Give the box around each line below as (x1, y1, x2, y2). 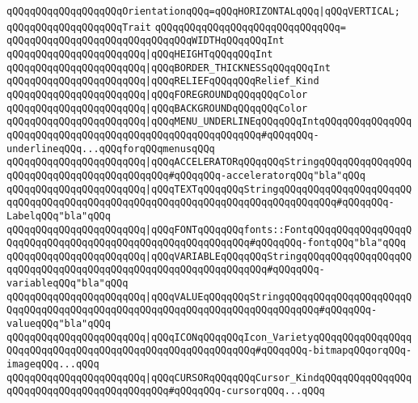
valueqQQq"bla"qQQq (6, 318, 111, 330)
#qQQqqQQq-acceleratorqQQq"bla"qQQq (168, 169, 365, 181)
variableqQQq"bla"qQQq (6, 278, 129, 290)
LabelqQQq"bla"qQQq (6, 210, 111, 222)
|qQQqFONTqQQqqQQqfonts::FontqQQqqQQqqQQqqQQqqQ (145, 223, 412, 235)
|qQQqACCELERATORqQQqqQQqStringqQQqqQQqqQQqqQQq (145, 156, 412, 168)
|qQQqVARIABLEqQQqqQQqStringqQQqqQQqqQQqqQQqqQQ (145, 250, 412, 262)
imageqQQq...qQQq (6, 358, 99, 371)
